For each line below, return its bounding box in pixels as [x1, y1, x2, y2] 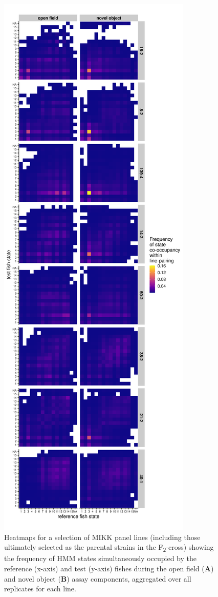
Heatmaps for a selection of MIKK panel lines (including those [4, 531, 201, 542]
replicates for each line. [4, 583, 76, 594]
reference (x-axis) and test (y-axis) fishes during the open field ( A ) [4, 563, 214, 573]
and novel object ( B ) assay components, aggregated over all [4, 573, 191, 584]
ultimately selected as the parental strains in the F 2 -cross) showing [4, 542, 214, 553]
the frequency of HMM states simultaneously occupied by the [4, 553, 197, 564]
